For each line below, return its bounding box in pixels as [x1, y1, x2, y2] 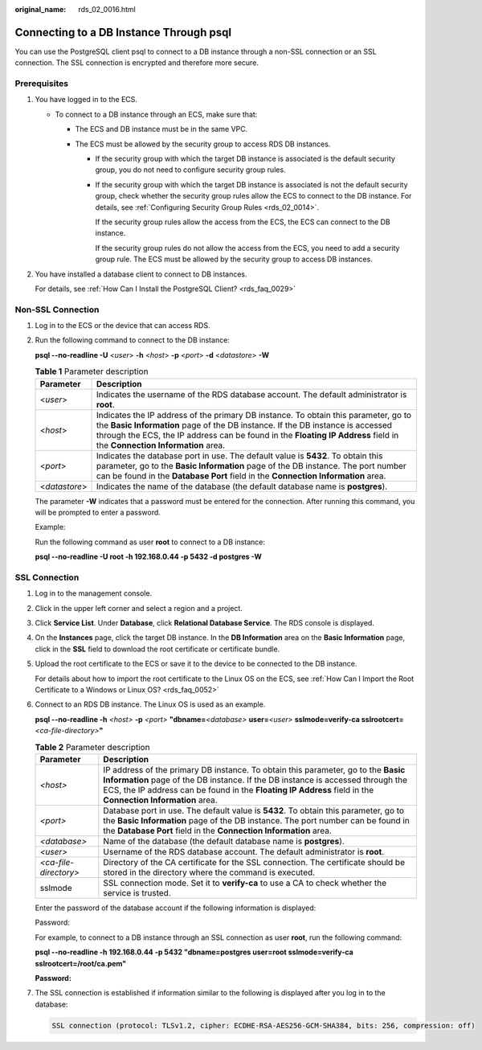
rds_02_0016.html [78, 5, 136, 14]
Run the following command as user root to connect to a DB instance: [35, 537, 265, 547]
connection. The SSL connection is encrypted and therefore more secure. [14, 58, 259, 68]
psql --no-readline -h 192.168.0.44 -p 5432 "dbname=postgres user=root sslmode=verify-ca [35, 947, 353, 957]
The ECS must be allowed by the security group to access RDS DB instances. [75, 139, 331, 149]
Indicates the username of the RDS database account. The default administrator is [96, 388, 407, 400]
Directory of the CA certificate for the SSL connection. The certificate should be [103, 856, 406, 867]
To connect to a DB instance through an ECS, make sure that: [55, 109, 258, 119]
